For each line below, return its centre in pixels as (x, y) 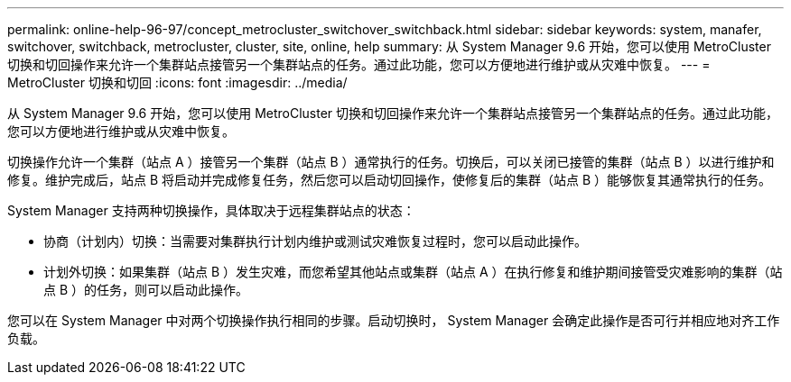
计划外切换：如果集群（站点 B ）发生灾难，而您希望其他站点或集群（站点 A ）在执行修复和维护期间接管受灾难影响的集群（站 (413, 272)
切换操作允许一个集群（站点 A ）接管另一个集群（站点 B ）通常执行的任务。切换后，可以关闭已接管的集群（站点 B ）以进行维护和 (391, 162)
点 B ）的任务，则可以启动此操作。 (146, 290)
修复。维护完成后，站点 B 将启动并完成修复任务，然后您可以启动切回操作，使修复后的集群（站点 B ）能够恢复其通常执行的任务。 (390, 180)
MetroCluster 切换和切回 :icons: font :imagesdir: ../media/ (177, 82)
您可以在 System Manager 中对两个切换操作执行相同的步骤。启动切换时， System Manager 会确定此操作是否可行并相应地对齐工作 (394, 320)
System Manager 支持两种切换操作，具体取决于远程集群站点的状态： (211, 210)
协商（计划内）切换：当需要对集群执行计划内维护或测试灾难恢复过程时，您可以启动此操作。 (315, 241)
